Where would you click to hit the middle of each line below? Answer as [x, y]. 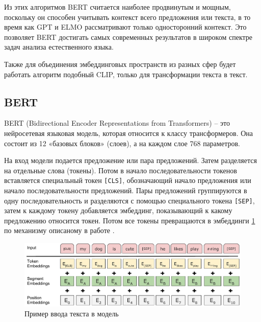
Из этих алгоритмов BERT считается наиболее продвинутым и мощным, [118, 7]
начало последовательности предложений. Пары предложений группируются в [126, 190]
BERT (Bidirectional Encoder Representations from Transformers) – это [117, 123]
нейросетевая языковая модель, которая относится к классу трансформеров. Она [129, 133]
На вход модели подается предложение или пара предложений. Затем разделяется [130, 160]
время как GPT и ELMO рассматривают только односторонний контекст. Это [125, 27]
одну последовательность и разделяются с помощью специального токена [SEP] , [129, 200]
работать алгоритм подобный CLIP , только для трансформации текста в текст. [126, 74]
